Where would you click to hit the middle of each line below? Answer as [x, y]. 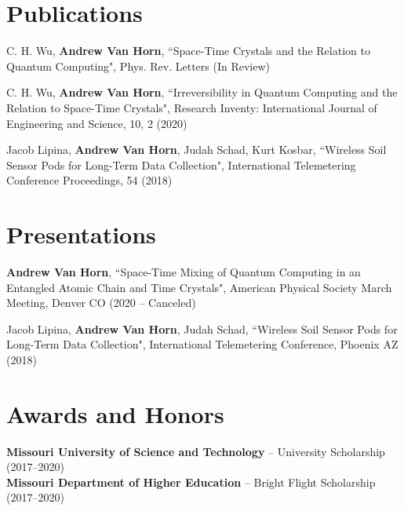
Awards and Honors [115, 413]
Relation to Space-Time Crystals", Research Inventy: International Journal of [192, 107]
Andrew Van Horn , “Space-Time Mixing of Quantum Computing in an [184, 272]
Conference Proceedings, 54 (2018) [89, 180]
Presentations [81, 234]
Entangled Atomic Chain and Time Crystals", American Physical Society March [199, 287]
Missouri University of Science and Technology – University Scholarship [196, 451]
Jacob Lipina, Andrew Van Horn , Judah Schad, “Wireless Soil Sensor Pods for [202, 328]
